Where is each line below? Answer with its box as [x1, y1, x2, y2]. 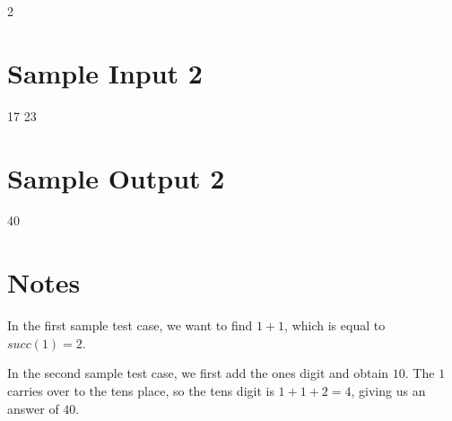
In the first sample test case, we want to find [7, 316, 253, 335]
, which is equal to [284, 316, 386, 335]
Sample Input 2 [7, 54, 203, 91]
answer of [7, 399, 59, 417]
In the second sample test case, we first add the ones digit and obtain [7, 364, 389, 382]
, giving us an [351, 381, 426, 399]
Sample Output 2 [7, 159, 225, 196]
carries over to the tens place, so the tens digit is [7, 381, 274, 399]
